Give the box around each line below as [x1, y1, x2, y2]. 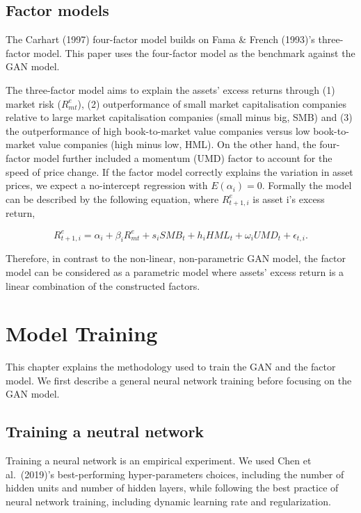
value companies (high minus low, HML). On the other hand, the [38, 137, 316, 152]
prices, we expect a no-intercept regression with [6, 178, 208, 193]
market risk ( [6, 96, 61, 111]
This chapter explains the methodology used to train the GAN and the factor [6, 359, 336, 374]
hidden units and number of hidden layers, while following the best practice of [6, 480, 339, 495]
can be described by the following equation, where [6, 191, 219, 206]
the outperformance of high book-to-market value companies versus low [6, 123, 310, 138]
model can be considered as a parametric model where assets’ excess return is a [6, 264, 344, 279]
